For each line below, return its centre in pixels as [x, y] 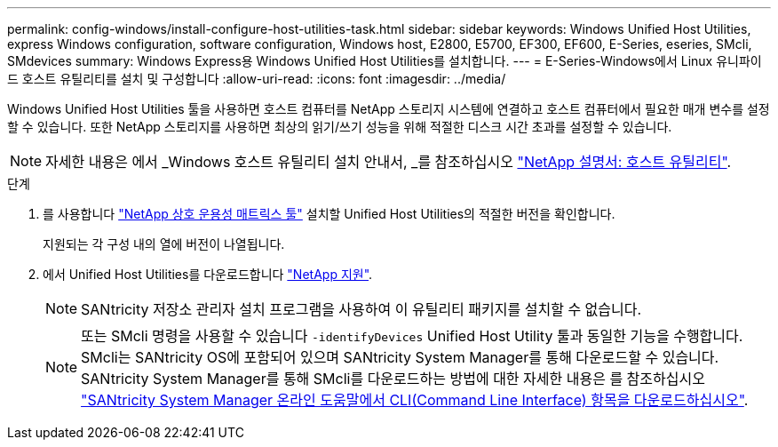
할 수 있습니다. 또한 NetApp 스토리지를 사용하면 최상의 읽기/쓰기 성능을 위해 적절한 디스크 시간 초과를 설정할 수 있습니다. [340, 127]
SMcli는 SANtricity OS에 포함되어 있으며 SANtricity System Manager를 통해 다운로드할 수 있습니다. [400, 357]
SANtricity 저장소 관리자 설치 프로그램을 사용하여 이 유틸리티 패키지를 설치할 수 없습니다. [361, 309]
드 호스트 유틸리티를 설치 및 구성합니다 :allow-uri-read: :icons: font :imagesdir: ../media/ [257, 79]
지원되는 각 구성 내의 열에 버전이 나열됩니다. [164, 244]
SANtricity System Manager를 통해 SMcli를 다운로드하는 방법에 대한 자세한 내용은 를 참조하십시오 [393, 379]
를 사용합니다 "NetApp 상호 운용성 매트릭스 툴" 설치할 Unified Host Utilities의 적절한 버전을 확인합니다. [329, 214]
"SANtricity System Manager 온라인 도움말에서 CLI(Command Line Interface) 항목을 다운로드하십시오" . [415, 400]
